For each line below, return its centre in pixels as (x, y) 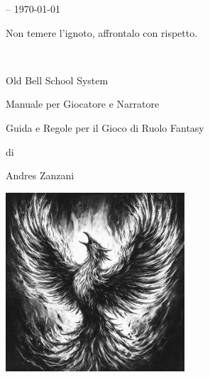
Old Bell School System (57, 80)
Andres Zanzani (40, 175)
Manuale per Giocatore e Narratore (83, 104)
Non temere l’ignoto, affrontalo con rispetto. (102, 32)
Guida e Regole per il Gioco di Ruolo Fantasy (105, 127)
